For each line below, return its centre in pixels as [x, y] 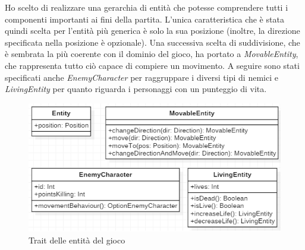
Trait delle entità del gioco [77, 240]
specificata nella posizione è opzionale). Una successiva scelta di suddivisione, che [152, 42]
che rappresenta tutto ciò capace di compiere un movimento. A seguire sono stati [152, 65]
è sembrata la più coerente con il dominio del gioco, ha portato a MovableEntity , [152, 54]
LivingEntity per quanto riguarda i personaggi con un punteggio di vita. [136, 89]
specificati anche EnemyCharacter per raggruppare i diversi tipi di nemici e [142, 77]
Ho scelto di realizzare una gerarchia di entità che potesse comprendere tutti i [147, 7]
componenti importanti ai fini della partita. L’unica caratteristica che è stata [144, 19]
